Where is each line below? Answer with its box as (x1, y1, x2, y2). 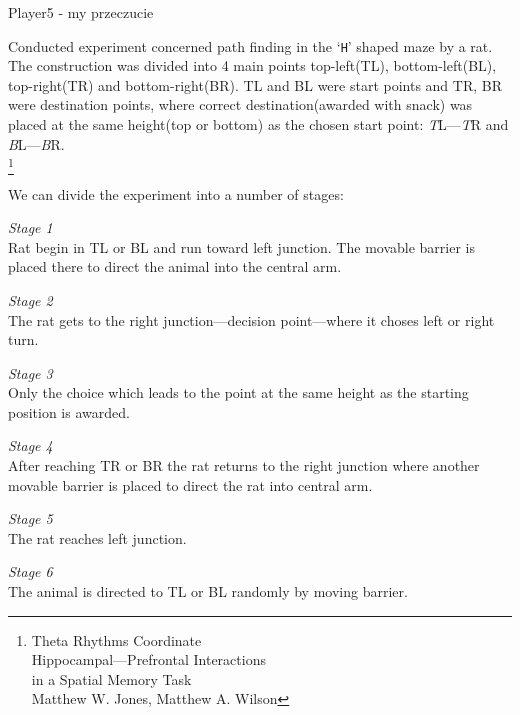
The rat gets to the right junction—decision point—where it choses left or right (8, 309, 495, 330)
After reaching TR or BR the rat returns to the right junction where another (8, 455, 480, 476)
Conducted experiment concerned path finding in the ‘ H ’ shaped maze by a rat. (8, 35, 493, 56)
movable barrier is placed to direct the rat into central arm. (8, 474, 373, 495)
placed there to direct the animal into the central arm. (8, 256, 342, 277)
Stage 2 (8, 289, 53, 310)
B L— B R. (8, 133, 65, 154)
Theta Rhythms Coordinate (31, 629, 202, 650)
